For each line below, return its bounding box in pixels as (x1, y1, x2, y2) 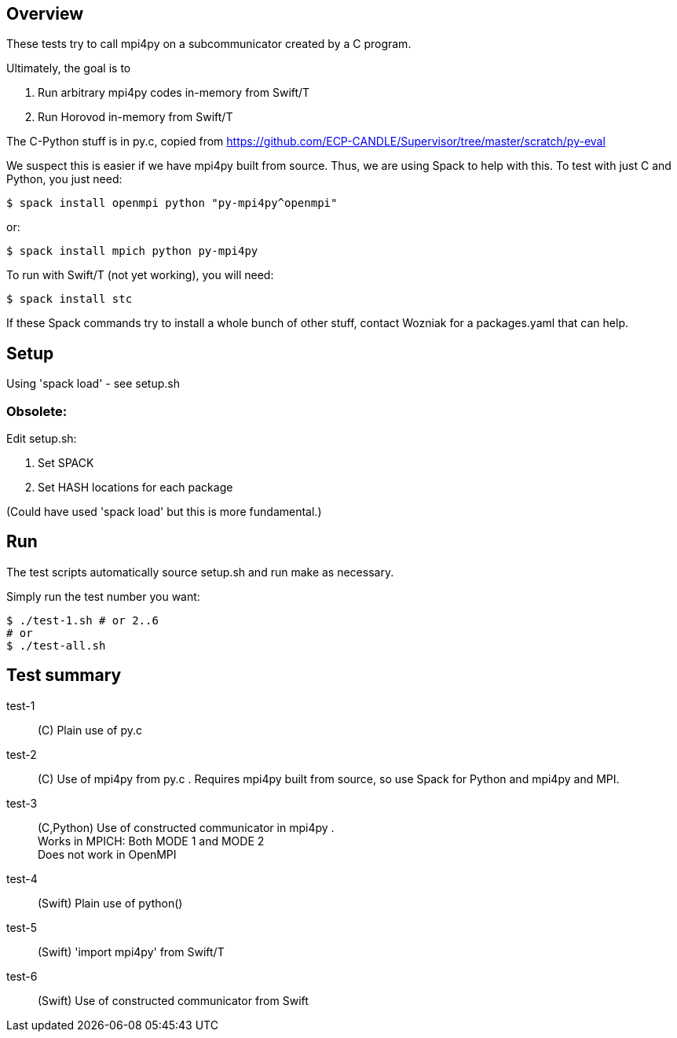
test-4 (6, 871, 38, 885)
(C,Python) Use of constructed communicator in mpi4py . (38, 820, 335, 834)
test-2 (6, 747, 37, 761)
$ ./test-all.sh (6, 639, 106, 652)
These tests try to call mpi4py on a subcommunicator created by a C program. (6, 37, 412, 51)
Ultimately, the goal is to (6, 61, 131, 75)
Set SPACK (38, 456, 94, 470)
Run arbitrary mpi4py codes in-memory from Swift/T (38, 86, 310, 100)
